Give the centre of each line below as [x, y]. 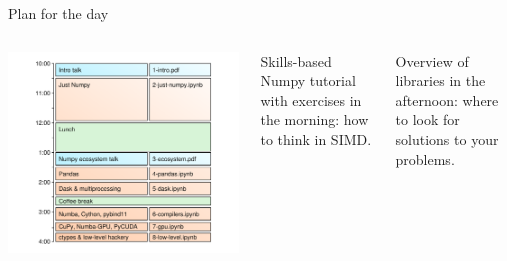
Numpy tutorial [308, 80]
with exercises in [311, 99]
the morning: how [314, 119]
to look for [427, 119]
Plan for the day [58, 13]
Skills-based [296, 60]
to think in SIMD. [316, 138]
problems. [425, 158]
